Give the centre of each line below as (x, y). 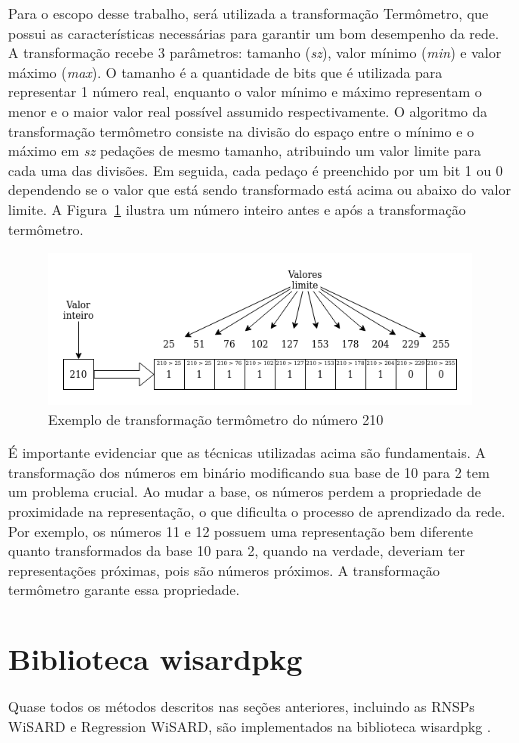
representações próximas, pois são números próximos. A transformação (224, 569)
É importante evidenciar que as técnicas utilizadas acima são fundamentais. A (247, 452)
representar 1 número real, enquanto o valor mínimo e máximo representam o (245, 91)
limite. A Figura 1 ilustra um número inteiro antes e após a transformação (237, 208)
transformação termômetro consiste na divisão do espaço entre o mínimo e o (241, 130)
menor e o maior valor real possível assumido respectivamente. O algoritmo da (248, 110)
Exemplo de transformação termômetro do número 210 (216, 418)
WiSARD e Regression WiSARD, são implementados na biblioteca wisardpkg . (249, 725)
